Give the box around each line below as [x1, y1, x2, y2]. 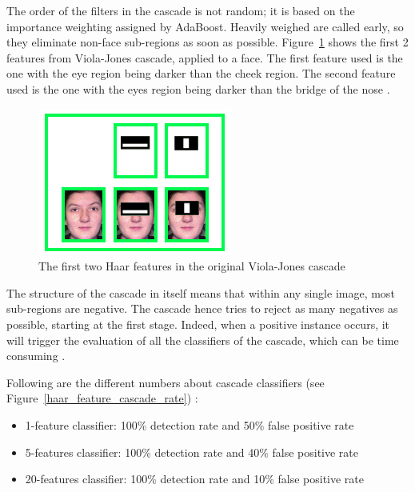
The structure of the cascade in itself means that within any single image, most [6, 284, 395, 301]
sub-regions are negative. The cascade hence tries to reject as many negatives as [6, 300, 398, 317]
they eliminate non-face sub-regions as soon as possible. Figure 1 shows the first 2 [6, 34, 409, 50]
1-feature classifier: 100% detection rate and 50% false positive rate [25, 416, 354, 433]
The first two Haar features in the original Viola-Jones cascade [38, 258, 345, 274]
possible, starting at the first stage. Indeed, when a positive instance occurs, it [6, 315, 390, 332]
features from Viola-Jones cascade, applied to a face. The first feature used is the [6, 49, 403, 66]
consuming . [6, 347, 66, 364]
